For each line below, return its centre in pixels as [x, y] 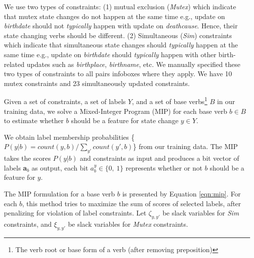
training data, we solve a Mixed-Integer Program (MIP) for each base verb [116, 111]
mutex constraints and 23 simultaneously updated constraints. [97, 83]
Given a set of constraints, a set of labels [65, 101]
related [14, 64]
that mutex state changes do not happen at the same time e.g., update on [115, 16]
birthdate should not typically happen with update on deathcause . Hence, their [121, 26]
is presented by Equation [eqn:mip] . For [181, 193]
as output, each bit [60, 167]
